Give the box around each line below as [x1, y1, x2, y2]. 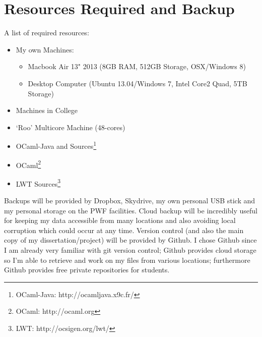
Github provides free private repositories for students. [4, 264, 170, 275]
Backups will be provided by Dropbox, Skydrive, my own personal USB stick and [4, 195, 255, 206]
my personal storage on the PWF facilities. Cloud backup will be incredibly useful [4, 205, 257, 215]
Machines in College [16, 105, 78, 116]
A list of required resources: [4, 27, 89, 38]
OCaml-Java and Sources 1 [16, 139, 97, 151]
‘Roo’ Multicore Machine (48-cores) [16, 122, 125, 132]
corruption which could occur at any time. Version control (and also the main [4, 224, 244, 235]
